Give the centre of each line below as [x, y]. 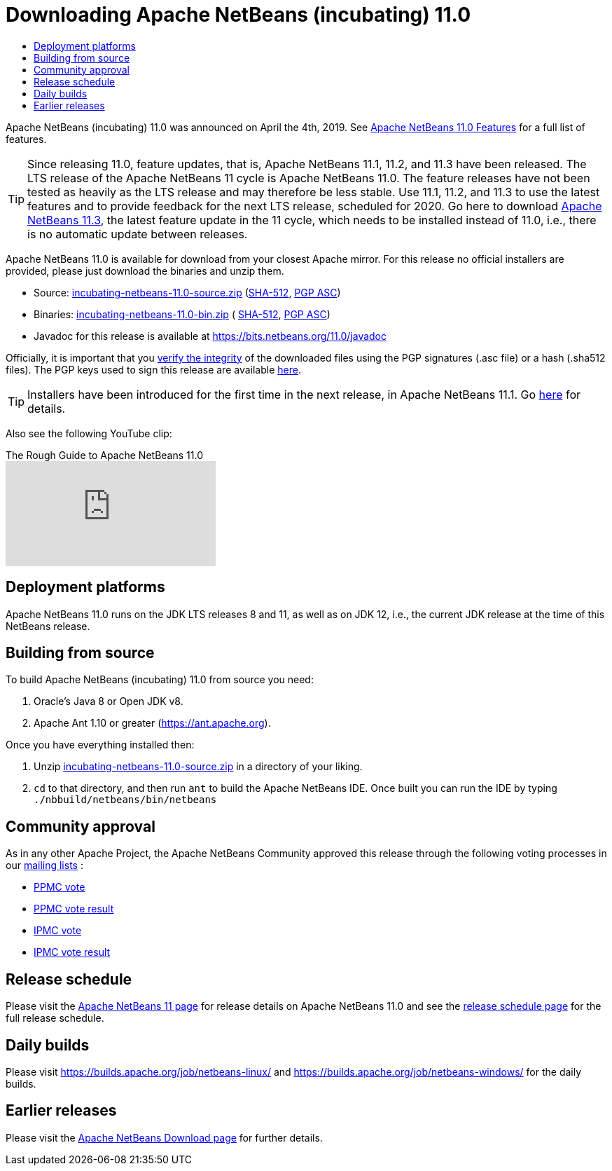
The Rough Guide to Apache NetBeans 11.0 [104, 455]
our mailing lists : [44, 865]
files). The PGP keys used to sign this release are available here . [153, 369]
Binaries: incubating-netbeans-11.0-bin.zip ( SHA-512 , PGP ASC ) [182, 314]
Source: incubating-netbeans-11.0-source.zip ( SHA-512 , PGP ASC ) [187, 292]
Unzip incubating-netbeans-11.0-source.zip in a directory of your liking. [198, 767]
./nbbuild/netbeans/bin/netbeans [125, 800]
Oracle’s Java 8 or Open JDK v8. [109, 701]
